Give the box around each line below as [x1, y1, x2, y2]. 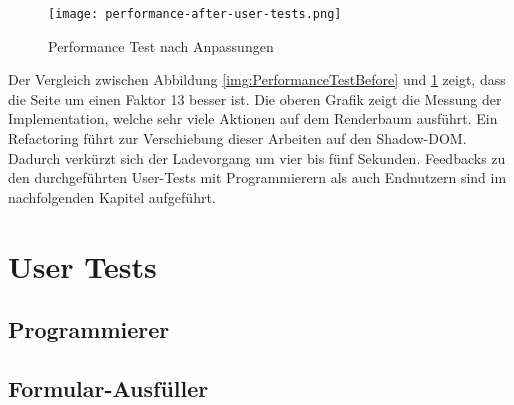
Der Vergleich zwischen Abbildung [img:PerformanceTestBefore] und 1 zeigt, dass [8, 69, 506, 90]
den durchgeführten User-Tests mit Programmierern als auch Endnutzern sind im [8, 167, 507, 188]
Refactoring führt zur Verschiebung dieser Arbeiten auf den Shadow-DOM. [8, 128, 467, 149]
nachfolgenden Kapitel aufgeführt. [8, 186, 216, 207]
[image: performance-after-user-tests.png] [48, 7, 342, 21]
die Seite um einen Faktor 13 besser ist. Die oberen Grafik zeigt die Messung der [8, 88, 502, 109]
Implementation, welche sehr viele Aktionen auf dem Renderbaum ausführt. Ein [8, 108, 498, 129]
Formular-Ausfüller [8, 372, 209, 403]
